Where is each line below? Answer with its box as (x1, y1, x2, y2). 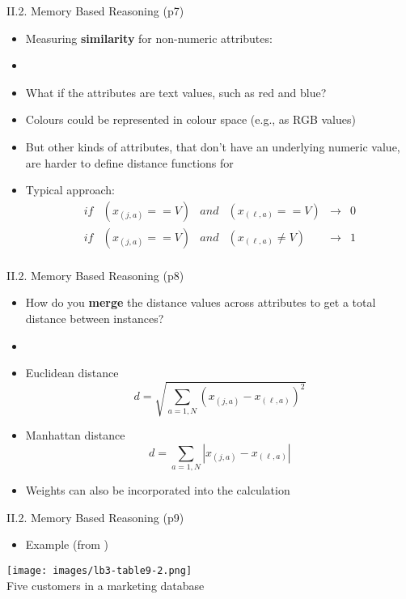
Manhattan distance (25, 427, 125, 444)
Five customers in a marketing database (6, 576, 205, 593)
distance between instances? (25, 310, 164, 327)
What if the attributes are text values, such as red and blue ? (25, 83, 327, 100)
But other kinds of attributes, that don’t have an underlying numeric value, (25, 138, 400, 155)
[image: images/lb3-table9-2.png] (6, 565, 192, 577)
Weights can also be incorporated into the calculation (25, 482, 290, 499)
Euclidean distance (25, 364, 119, 381)
